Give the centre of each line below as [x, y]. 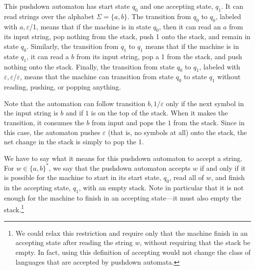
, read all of [187, 177]
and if [75, 113]
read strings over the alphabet [49, 16]
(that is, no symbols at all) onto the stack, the [178, 132]
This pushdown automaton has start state [67, 6]
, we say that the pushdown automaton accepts [120, 168]
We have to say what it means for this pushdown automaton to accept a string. [123, 158]
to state [195, 77]
